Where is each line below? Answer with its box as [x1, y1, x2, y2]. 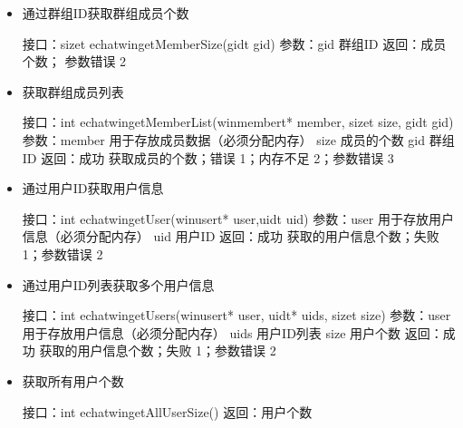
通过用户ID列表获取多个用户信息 [22, 275, 215, 294]
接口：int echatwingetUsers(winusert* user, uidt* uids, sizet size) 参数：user [22, 306, 451, 325]
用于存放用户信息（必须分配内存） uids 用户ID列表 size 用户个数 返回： [22, 323, 443, 342]
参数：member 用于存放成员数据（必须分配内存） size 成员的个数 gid [22, 130, 425, 149]
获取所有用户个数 [22, 371, 124, 390]
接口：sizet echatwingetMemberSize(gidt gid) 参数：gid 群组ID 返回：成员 [22, 34, 447, 53]
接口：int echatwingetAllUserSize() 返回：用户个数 [22, 402, 313, 421]
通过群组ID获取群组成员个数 [22, 4, 189, 22]
